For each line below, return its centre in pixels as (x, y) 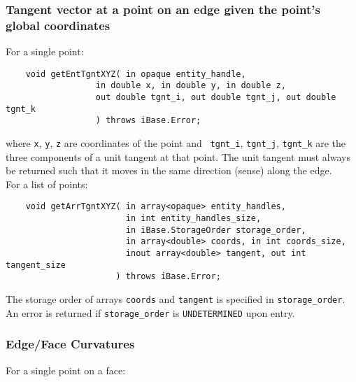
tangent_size (36, 265)
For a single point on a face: (66, 370)
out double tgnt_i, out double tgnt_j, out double (216, 98)
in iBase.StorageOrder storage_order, (216, 230)
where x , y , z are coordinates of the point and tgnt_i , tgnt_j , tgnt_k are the (176, 143)
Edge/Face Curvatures (70, 344)
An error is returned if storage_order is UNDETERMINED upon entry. (150, 312)
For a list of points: (47, 184)
